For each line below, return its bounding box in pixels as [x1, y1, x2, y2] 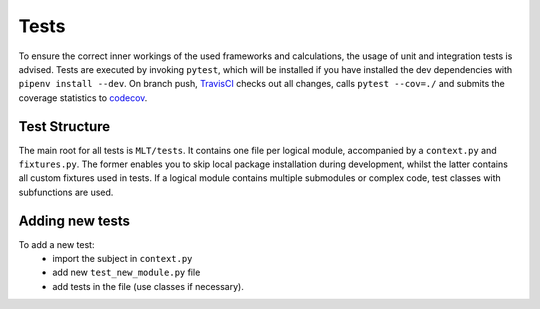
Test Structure [18, 118, 111, 135]
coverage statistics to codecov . [18, 91, 148, 104]
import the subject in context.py [52, 253, 193, 265]
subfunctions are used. [18, 186, 114, 198]
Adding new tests [18, 212, 130, 229]
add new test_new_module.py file [52, 266, 201, 279]
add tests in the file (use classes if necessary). [52, 280, 244, 292]
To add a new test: [18, 238, 95, 250]
